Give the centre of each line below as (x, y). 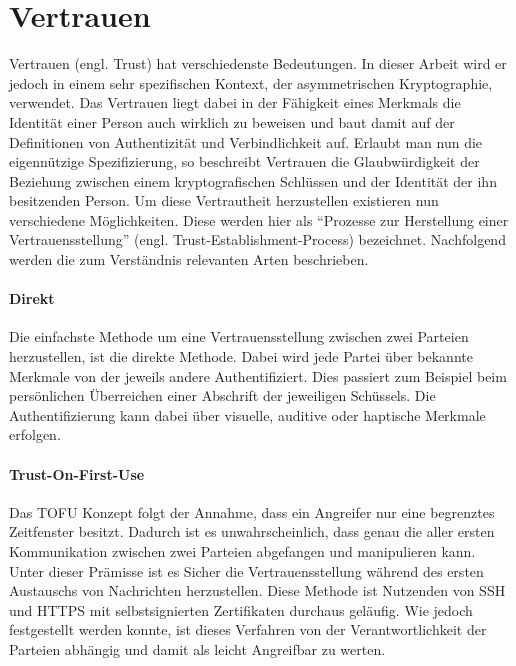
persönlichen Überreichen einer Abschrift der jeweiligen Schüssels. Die (222, 395)
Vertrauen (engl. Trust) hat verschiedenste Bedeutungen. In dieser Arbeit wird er (258, 63)
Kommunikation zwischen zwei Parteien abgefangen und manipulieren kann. (242, 551)
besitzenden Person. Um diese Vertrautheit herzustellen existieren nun (224, 200)
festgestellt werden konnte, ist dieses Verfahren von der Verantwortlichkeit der (248, 629)
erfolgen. (35, 434)
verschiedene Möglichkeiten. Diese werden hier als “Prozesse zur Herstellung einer (259, 219)
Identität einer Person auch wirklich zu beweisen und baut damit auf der (232, 121)
